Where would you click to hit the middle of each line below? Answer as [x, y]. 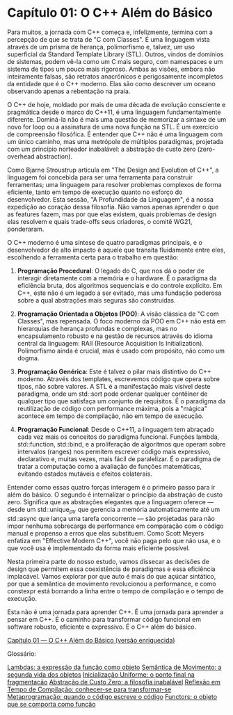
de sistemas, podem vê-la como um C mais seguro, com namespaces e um [115, 61]
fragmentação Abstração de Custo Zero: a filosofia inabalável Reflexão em [114, 682]
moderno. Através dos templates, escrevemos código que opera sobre [119, 379]
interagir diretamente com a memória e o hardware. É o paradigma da [117, 278]
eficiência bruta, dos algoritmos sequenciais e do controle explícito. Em [120, 285]
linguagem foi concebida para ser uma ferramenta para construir [100, 177]
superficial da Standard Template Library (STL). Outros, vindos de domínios [115, 54]
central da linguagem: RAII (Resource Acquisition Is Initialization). [110, 343]
